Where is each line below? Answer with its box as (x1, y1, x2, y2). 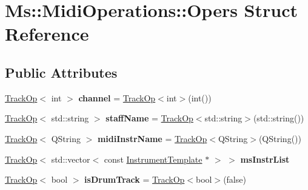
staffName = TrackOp (105, 112, 193, 124)
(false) (223, 173, 246, 186)
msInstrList (240, 152, 290, 165)
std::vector (51, 152, 90, 165)
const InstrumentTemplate (104, 152, 203, 165)
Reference (5, 21, 89, 46)
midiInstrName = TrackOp (97, 132, 207, 144)
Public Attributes (5, 63, 118, 81)
